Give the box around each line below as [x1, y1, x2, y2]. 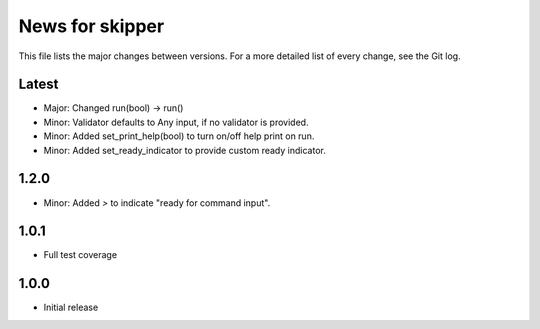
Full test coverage [43, 249, 118, 261]
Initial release [43, 301, 99, 314]
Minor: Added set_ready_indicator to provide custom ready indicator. [43, 144, 327, 156]
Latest [18, 76, 59, 93]
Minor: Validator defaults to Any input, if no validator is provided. [43, 116, 309, 128]
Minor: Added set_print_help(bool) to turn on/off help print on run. [43, 130, 315, 142]
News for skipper [18, 15, 165, 37]
